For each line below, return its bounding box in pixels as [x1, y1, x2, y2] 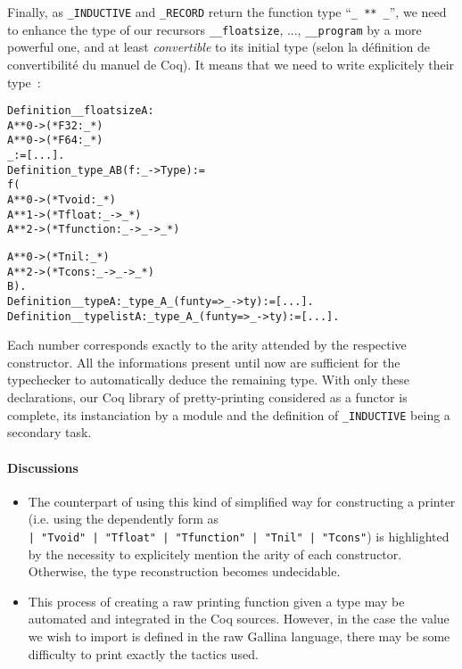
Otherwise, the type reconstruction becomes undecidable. [28, 562, 341, 581]
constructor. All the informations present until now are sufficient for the [7, 352, 400, 371]
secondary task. [7, 423, 92, 442]
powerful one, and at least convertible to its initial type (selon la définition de [7, 37, 430, 56]
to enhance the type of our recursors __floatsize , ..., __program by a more [7, 20, 422, 38]
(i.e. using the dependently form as [28, 509, 219, 528]
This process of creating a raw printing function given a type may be [28, 591, 405, 610]
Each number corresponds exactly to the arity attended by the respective [7, 335, 407, 354]
